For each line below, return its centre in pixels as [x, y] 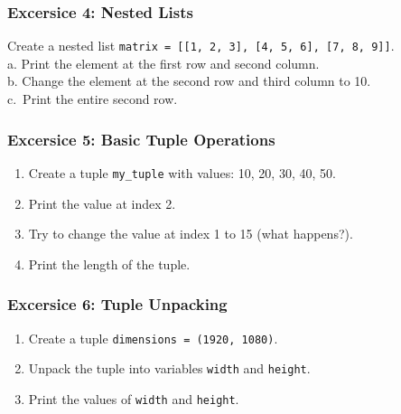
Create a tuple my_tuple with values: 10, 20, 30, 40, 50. [182, 172]
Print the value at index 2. [102, 203]
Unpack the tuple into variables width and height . [169, 368]
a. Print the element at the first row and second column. [163, 63]
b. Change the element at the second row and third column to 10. [189, 81]
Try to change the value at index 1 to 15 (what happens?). [191, 234]
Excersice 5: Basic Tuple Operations [141, 139]
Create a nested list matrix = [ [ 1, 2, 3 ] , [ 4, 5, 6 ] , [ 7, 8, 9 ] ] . [201, 46]
